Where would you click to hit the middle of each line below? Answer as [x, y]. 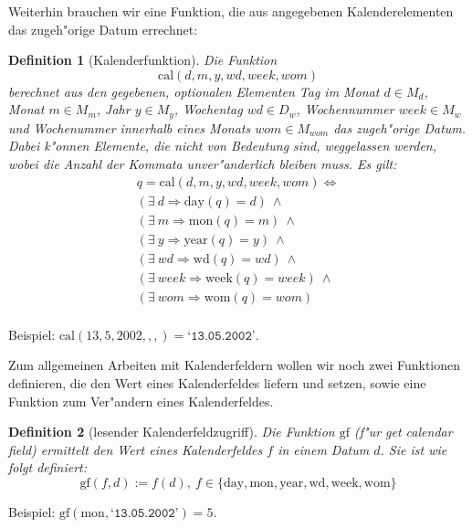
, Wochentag [208, 109]
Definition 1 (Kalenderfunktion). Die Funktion [143, 60]
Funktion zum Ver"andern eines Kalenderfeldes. [141, 401]
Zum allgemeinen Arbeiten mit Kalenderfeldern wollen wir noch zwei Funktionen [235, 365]
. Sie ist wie [414, 449]
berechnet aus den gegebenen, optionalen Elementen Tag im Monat [194, 91]
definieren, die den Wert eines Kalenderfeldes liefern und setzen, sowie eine [217, 383]
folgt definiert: [48, 467]
